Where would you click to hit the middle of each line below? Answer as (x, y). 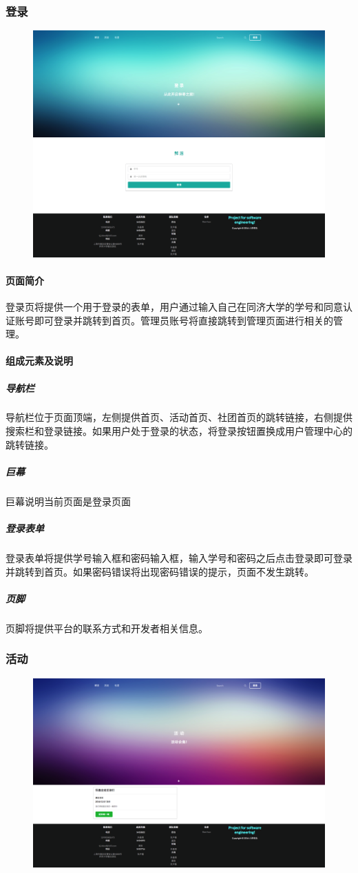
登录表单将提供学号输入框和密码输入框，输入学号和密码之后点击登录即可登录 (179, 557)
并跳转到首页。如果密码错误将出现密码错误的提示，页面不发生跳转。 (160, 571)
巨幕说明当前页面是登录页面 (68, 501)
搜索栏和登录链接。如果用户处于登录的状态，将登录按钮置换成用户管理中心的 (179, 431)
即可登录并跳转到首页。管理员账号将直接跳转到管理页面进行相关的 (183, 320)
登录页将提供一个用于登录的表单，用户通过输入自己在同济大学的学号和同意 (174, 306)
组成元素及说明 (39, 361)
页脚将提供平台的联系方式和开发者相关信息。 (107, 628)
